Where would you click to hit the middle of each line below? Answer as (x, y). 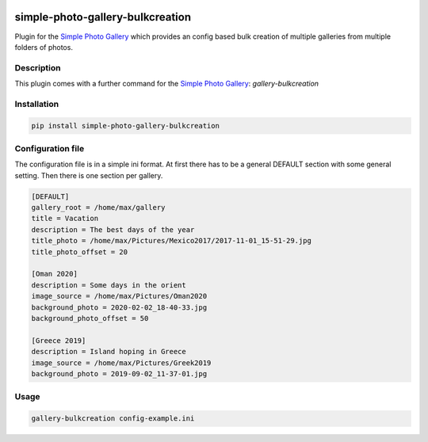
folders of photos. (44, 47)
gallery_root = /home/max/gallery (98, 208)
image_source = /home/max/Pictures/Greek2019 (121, 363)
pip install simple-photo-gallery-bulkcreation (125, 126)
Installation (37, 104)
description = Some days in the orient (109, 285)
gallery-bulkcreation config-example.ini (113, 419)
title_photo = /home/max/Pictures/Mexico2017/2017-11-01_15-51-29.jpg (172, 241)
